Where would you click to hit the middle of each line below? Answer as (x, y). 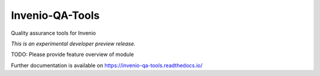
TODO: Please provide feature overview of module (73, 54)
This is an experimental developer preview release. (73, 44)
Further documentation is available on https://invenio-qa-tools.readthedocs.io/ (107, 65)
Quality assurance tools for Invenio (53, 33)
